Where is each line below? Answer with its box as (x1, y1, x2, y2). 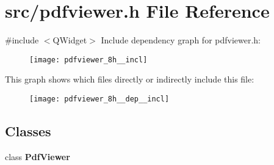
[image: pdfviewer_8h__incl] (29, 55, 148, 64)
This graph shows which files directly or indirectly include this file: (5, 73, 254, 86)
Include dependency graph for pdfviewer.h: (101, 34, 261, 46)
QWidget (52, 34, 87, 46)
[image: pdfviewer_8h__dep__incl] (29, 94, 170, 103)
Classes (5, 122, 51, 141)
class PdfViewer (5, 150, 70, 163)
